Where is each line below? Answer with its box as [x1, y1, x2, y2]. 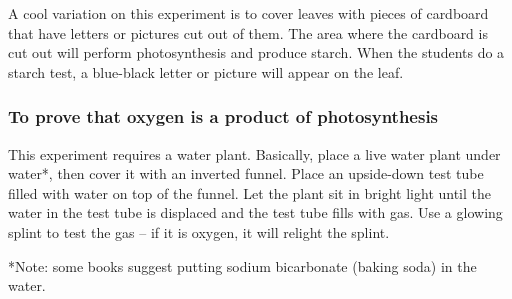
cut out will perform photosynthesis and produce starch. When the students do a [8, 42, 505, 63]
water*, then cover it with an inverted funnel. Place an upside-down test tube [8, 163, 484, 184]
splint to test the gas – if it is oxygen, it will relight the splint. [8, 221, 390, 242]
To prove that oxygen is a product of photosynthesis [8, 104, 439, 129]
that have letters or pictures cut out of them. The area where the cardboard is [8, 22, 488, 43]
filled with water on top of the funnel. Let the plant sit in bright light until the [8, 182, 492, 203]
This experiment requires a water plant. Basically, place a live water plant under [8, 143, 501, 164]
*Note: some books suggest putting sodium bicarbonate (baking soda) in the [8, 255, 477, 276]
